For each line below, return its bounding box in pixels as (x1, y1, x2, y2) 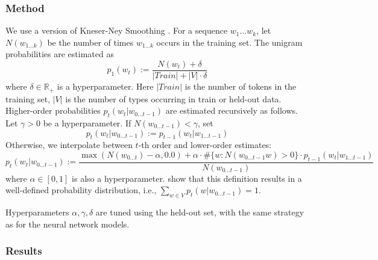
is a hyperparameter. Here (57, 80, 154, 93)
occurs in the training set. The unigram (156, 36, 303, 48)
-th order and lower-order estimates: (138, 138, 272, 151)
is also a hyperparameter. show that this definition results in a (72, 172, 302, 184)
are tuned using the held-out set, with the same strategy (95, 206, 304, 218)
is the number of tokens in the (184, 80, 297, 93)
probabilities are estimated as (5, 48, 114, 60)
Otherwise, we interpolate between (5, 138, 133, 151)
